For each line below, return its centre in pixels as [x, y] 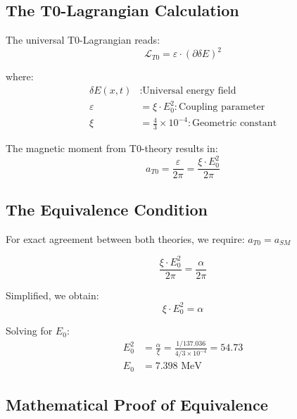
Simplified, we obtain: [52, 295]
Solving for [29, 331]
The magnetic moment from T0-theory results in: [112, 148]
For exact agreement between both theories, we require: [125, 238]
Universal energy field [189, 90]
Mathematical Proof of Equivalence [137, 405]
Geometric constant [235, 124]
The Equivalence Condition [107, 209]
